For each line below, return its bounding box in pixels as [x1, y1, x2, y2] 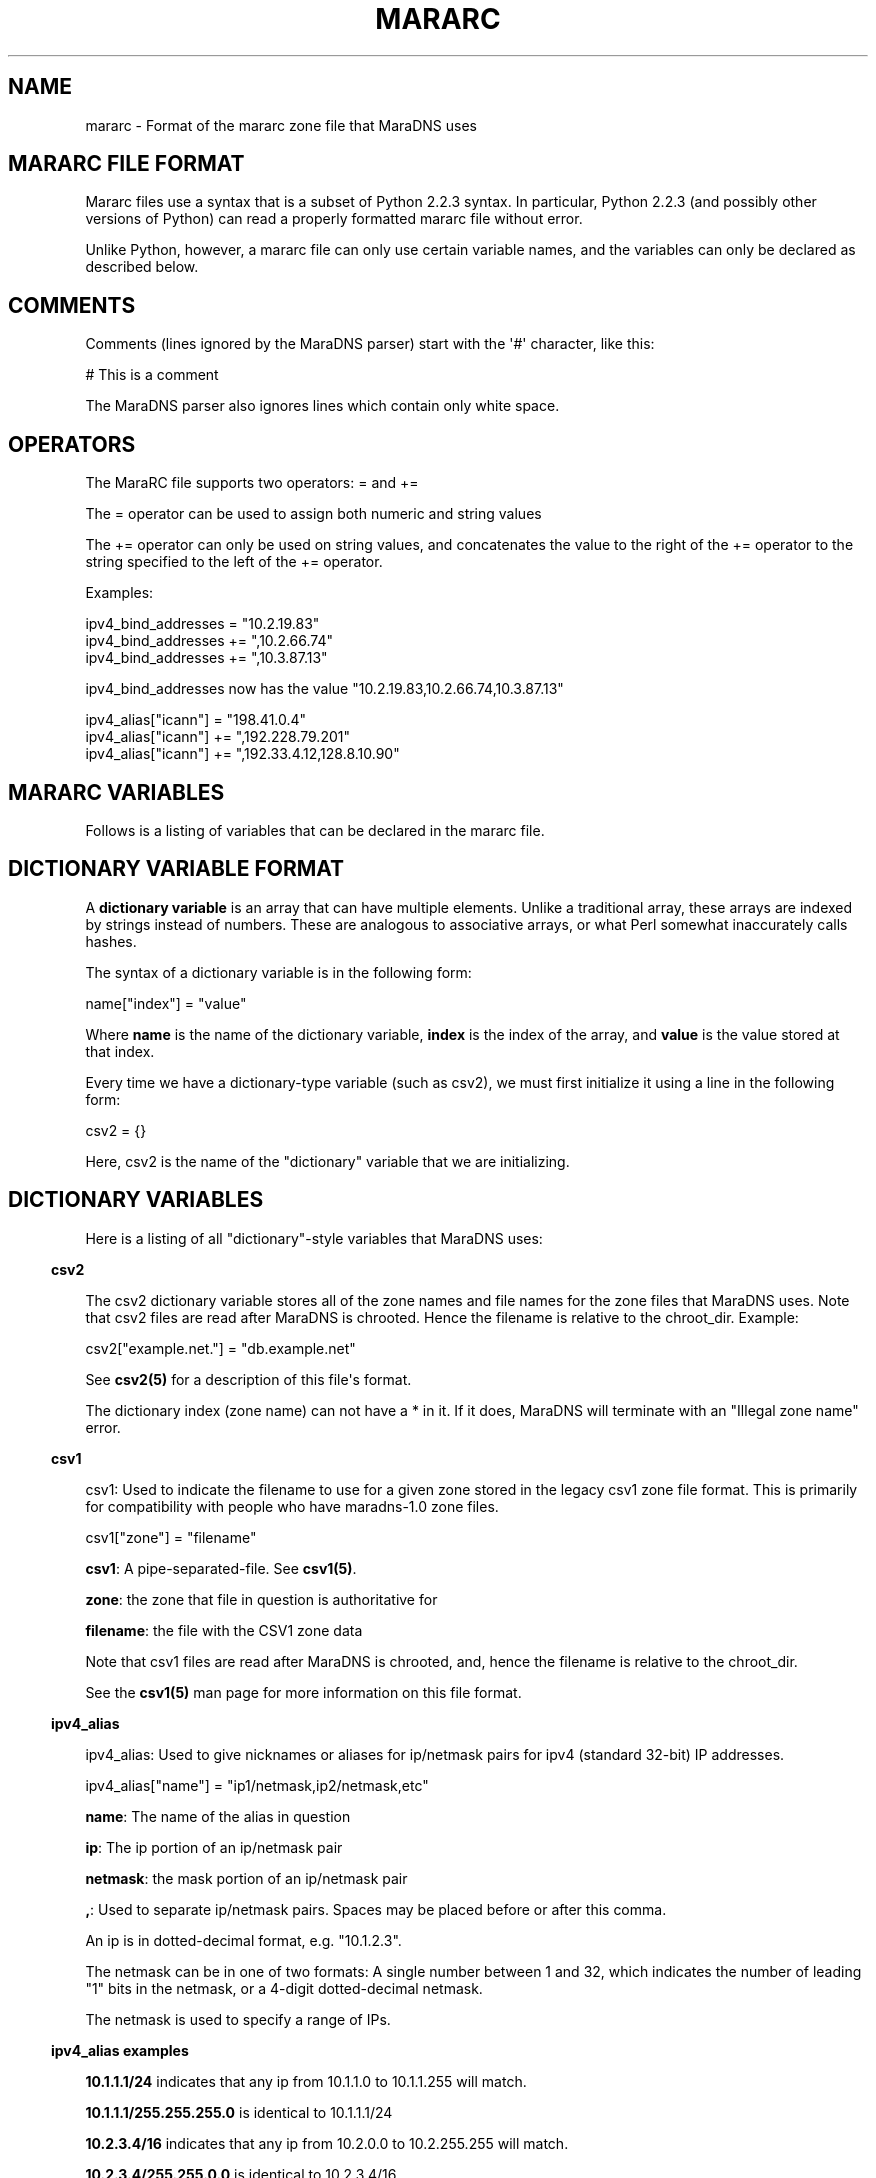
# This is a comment [85, 366, 219, 384]
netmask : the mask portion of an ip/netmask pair [85, 1869, 408, 1887]
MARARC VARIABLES [8, 779, 225, 805]
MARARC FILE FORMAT [8, 151, 245, 177]
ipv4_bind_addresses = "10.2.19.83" [85, 615, 320, 633]
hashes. [85, 932, 137, 950]
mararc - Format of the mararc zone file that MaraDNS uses [85, 116, 477, 134]
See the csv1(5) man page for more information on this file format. [85, 1683, 522, 1701]
